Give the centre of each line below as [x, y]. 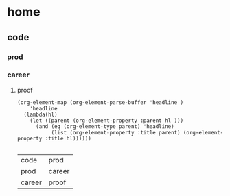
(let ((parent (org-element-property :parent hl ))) [107, 121]
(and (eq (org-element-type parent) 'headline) [105, 126]
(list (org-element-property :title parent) [116, 132]
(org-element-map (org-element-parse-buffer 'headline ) [100, 102]
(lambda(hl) [41, 114]
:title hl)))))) [68, 138]
